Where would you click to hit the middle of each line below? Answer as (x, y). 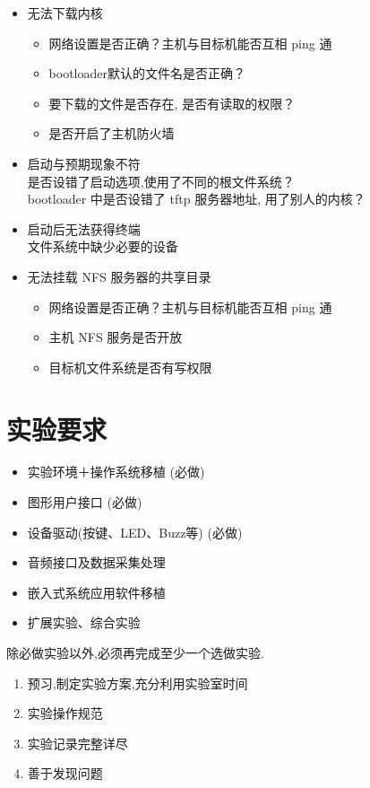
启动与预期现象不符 (84, 163)
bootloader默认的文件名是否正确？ (147, 73)
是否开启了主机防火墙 (112, 133)
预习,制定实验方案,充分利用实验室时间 (138, 683)
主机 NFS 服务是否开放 (116, 337)
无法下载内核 (65, 13)
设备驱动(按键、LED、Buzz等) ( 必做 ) (135, 532)
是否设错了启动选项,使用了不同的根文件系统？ (161, 181)
